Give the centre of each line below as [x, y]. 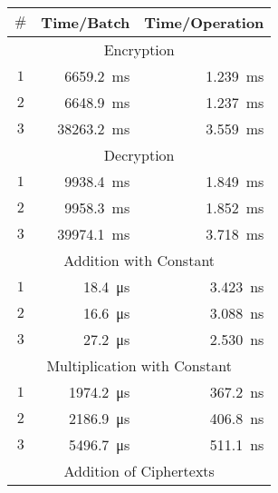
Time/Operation [204, 22]
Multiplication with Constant [139, 365]
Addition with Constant [139, 260]
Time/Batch [86, 22]
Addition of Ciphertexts [139, 471]
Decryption [139, 155]
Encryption [139, 49]
